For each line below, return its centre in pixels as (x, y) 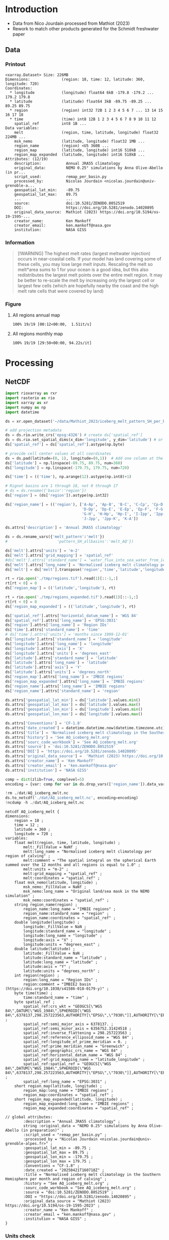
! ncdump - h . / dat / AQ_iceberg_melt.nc (45, 803)
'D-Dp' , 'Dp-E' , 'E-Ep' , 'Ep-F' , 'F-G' (123, 509)
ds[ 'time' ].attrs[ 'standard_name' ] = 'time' (53, 630)
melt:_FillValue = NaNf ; (51, 847)
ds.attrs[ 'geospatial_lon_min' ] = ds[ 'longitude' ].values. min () (74, 710)
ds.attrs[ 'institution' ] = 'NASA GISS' (47, 770)
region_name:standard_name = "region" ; (66, 914)
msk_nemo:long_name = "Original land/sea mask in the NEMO (87, 892)
